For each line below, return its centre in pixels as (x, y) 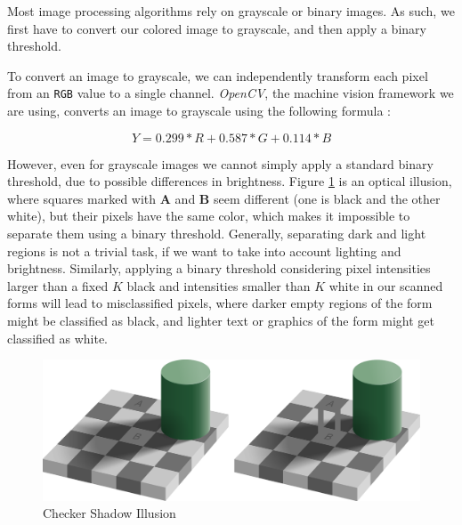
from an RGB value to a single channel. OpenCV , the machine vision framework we (231, 93)
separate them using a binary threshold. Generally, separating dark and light (217, 233)
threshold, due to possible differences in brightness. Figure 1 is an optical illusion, (230, 181)
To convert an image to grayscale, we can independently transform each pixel (218, 75)
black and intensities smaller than (219, 285)
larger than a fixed (58, 285)
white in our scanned (386, 285)
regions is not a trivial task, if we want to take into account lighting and (204, 250)
